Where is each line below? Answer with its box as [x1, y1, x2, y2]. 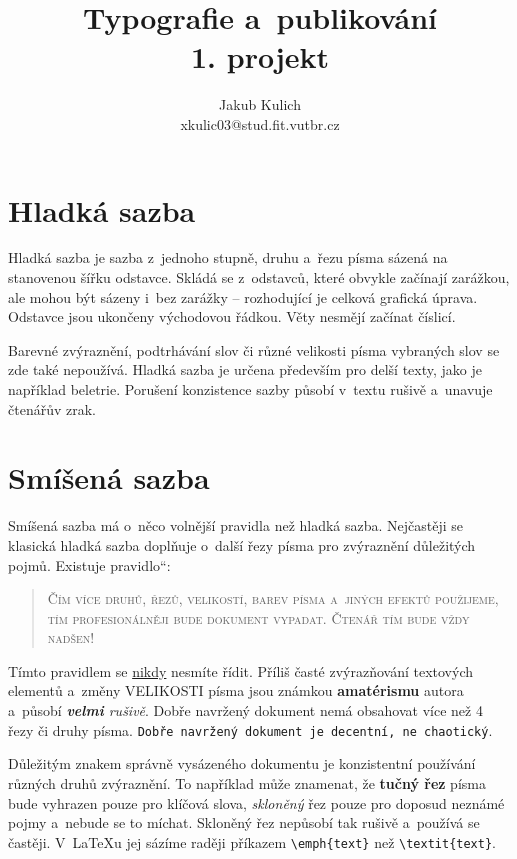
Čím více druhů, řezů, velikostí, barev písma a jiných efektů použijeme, [47, 588, 499, 609]
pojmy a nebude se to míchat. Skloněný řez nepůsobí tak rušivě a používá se [8, 812, 480, 833]
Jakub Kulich [219, 94, 301, 115]
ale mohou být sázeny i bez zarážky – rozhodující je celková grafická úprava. [8, 286, 478, 307]
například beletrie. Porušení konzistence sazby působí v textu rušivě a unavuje [8, 379, 493, 399]
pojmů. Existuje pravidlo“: [8, 554, 171, 575]
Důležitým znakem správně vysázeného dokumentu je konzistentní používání [8, 753, 476, 774]
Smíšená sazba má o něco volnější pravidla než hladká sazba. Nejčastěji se [8, 515, 464, 536]
